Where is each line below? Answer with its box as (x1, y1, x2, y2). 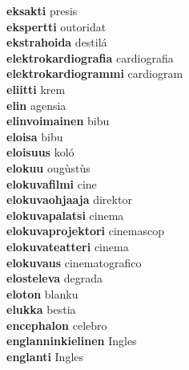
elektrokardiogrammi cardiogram (6, 65, 183, 82)
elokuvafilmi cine (6, 175, 97, 192)
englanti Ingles (6, 348, 84, 365)
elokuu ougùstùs (6, 159, 90, 176)
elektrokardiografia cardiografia (6, 49, 174, 66)
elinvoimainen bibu (6, 112, 110, 129)
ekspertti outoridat (6, 18, 107, 35)
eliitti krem (6, 80, 66, 97)
